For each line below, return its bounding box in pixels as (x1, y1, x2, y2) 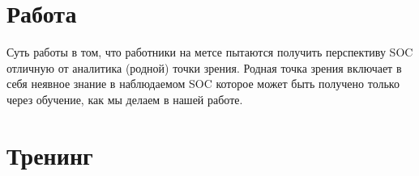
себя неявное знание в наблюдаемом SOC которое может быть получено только (6, 75, 400, 92)
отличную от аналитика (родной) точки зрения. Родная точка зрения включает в (6, 59, 402, 76)
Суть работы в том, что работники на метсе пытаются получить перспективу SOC (6, 44, 413, 61)
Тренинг (6, 138, 93, 171)
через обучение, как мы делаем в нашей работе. (6, 90, 243, 107)
